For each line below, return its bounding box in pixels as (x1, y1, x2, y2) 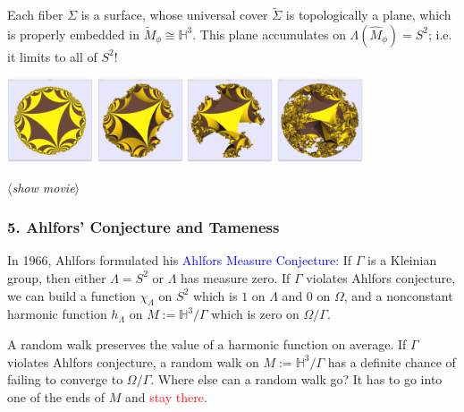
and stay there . (124, 387, 207, 406)
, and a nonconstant (343, 286, 453, 305)
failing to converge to (7, 370, 123, 389)
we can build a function (7, 286, 136, 305)
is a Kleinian (367, 251, 437, 270)
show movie (12, 177, 75, 196)
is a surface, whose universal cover (80, 5, 268, 24)
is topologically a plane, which (285, 5, 451, 24)
